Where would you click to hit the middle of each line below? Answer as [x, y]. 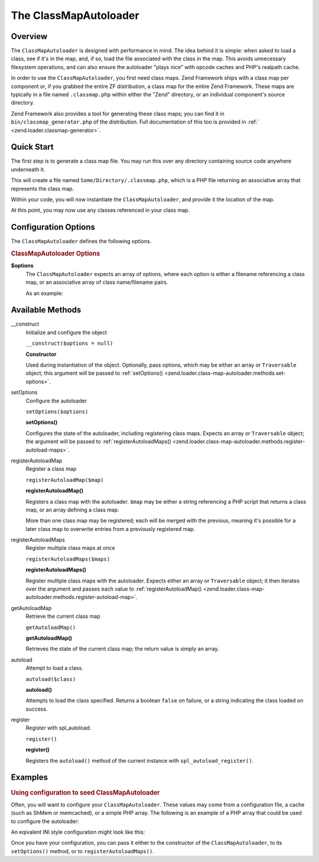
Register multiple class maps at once [70, 548]
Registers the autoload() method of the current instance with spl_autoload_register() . [140, 760]
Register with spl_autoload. [58, 728]
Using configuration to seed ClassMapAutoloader [85, 792]
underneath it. [28, 169]
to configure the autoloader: [45, 821]
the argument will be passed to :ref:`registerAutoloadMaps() [98, 442]
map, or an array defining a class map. [72, 510]
